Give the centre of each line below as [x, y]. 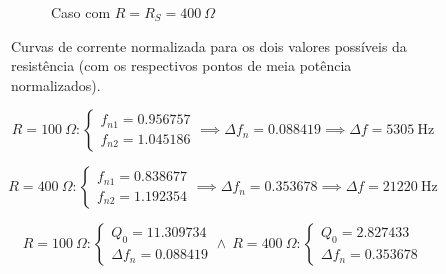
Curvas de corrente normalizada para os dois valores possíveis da [209, 45]
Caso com [81, 12]
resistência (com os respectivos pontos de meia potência [181, 65]
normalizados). [56, 84]
